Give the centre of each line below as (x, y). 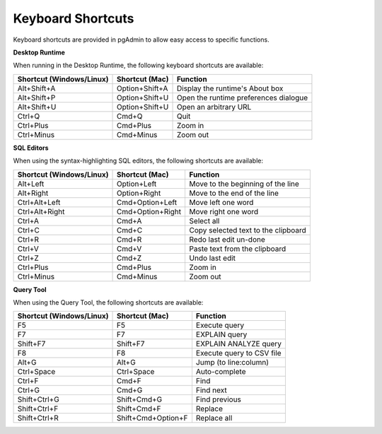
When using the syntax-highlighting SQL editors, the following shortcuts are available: (138, 161)
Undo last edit (213, 258)
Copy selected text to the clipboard (248, 230)
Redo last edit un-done (227, 239)
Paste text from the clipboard (238, 249)
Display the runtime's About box (230, 88)
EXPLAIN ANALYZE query (239, 344)
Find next (212, 390)
